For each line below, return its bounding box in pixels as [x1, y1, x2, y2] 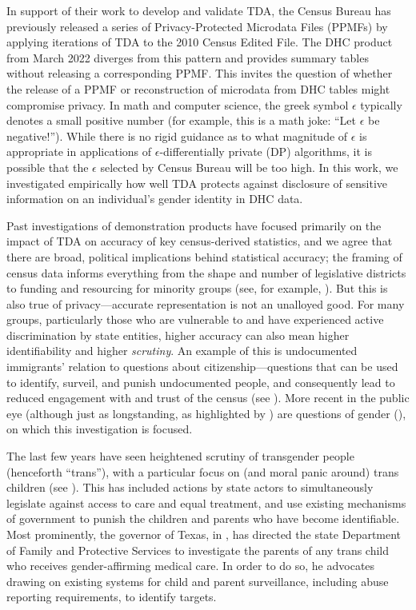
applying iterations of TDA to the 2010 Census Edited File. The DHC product [6, 34, 393, 50]
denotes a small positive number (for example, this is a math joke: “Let [6, 112, 356, 129]
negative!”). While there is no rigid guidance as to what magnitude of [6, 127, 348, 144]
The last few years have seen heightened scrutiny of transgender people [6, 448, 354, 464]
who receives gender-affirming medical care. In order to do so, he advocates [6, 557, 375, 574]
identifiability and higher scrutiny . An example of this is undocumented [6, 342, 358, 359]
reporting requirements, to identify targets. [6, 588, 217, 605]
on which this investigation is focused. [6, 421, 193, 437]
